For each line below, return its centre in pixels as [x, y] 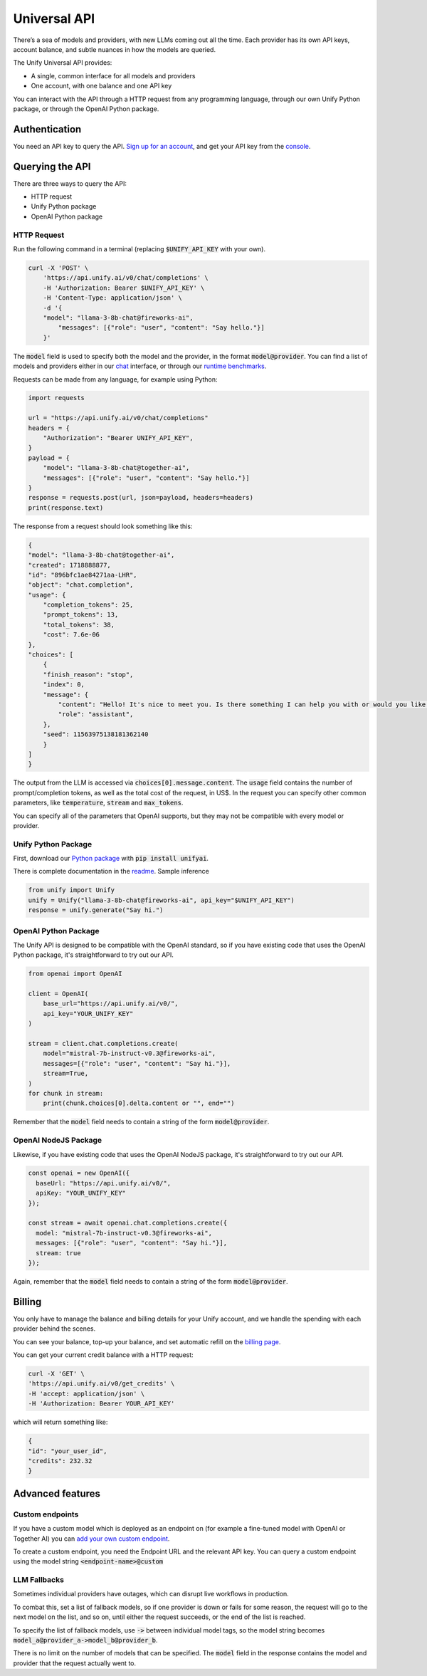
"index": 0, [64, 685]
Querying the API [52, 166]
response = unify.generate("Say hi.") [96, 910]
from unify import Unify [72, 890]
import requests [57, 398]
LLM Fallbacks [38, 1580]
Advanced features [57, 1493]
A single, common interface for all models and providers [113, 75]
